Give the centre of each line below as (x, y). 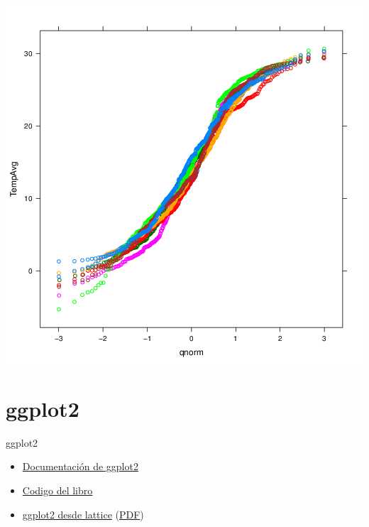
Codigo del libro (57, 490)
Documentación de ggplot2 (80, 466)
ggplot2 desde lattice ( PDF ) (83, 514)
